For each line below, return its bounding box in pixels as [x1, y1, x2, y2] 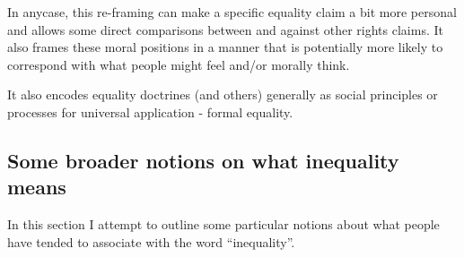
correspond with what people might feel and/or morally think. [7, 55, 350, 73]
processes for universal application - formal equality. [7, 102, 293, 121]
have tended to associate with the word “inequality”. [7, 232, 295, 251]
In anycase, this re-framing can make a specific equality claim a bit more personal [7, 3, 457, 21]
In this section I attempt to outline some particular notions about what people [7, 215, 440, 234]
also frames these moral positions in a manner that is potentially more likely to [7, 38, 443, 56]
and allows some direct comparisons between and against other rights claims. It [7, 20, 443, 39]
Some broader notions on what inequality [7, 146, 399, 174]
